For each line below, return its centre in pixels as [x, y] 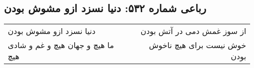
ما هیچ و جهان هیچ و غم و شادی [61, 45]
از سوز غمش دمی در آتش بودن [193, 31]
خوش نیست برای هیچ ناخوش [197, 45]
